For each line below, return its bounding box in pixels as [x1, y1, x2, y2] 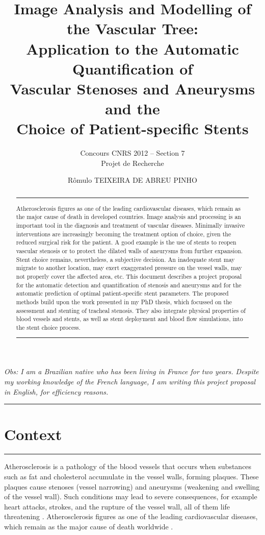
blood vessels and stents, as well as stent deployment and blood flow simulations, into [16, 314, 243, 323]
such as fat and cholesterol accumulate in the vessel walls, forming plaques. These [4, 471, 259, 481]
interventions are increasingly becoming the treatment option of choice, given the [16, 229, 231, 238]
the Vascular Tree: [66, 18, 199, 39]
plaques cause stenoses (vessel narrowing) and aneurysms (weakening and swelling [4, 481, 260, 492]
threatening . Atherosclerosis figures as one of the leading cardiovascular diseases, [4, 511, 258, 522]
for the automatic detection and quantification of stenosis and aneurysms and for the [16, 280, 242, 289]
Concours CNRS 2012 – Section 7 [80, 148, 185, 158]
